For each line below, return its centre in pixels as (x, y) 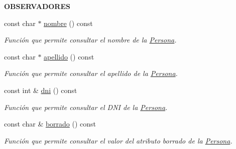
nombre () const (68, 23)
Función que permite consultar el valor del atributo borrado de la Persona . (118, 140)
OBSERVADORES (37, 6)
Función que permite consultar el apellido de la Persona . (91, 73)
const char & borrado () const (50, 124)
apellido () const (69, 56)
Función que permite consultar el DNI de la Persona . (86, 107)
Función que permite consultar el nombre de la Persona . (90, 40)
